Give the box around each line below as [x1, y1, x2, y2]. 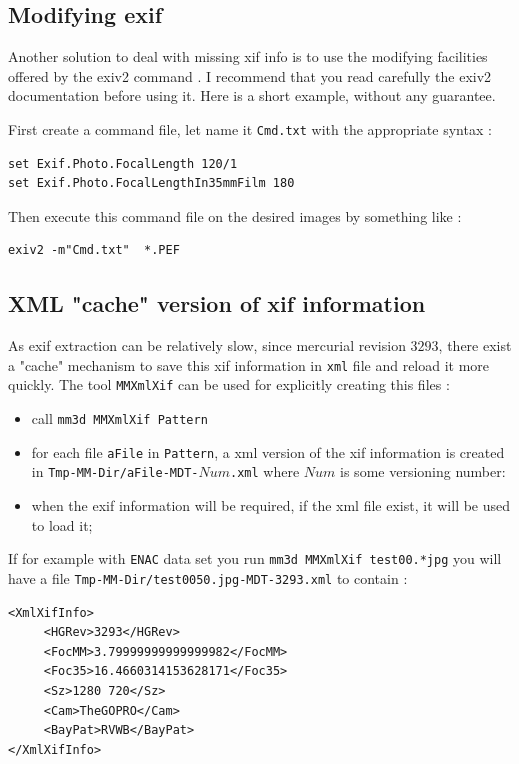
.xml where [230, 461, 300, 482]
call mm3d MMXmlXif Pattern [31, 408, 208, 429]
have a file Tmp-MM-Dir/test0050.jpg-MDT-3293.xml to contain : [8, 567, 408, 588]
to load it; [31, 514, 93, 535]
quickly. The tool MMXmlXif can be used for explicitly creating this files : [8, 374, 450, 395]
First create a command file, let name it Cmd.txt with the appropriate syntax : [8, 118, 492, 139]
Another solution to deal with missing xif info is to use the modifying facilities [8, 46, 488, 67]
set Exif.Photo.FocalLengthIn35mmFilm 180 [8, 176, 295, 191]
